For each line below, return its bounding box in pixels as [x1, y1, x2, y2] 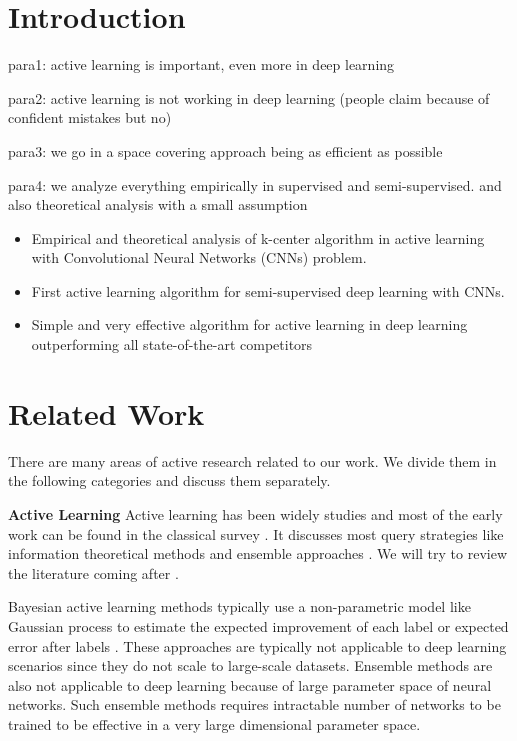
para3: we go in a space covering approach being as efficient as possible [8, 140, 443, 161]
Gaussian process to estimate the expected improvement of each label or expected [8, 615, 509, 636]
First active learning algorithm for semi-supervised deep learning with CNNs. [31, 280, 505, 301]
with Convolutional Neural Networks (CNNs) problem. [31, 247, 367, 268]
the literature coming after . [8, 562, 179, 583]
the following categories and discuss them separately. [8, 470, 331, 491]
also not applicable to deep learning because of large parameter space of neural [8, 674, 492, 695]
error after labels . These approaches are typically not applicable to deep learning [8, 635, 507, 656]
